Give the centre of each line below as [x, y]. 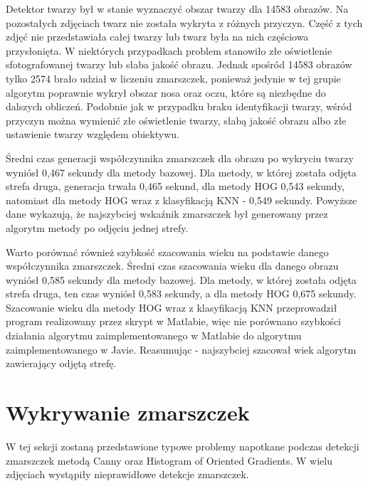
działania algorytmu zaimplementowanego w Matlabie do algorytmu [154, 336]
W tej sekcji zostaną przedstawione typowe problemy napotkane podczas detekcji [183, 446]
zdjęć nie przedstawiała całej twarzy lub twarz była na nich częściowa [157, 37]
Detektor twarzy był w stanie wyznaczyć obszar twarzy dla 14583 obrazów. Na [177, 9]
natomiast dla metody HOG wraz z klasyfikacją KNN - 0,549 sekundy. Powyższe [182, 200]
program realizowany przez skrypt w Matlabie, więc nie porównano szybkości [174, 321]
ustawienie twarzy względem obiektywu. [93, 134]
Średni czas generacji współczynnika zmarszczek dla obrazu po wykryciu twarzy [180, 158]
